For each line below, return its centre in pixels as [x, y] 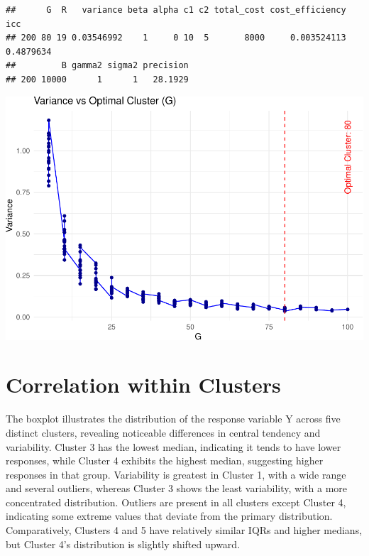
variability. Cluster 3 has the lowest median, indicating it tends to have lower [174, 446]
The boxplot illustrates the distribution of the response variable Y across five [173, 419]
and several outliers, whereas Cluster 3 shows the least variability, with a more [177, 488]
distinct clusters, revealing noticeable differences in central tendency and [163, 432]
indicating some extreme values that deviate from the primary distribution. [169, 516]
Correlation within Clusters [143, 385]
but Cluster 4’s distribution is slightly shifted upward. [123, 544]
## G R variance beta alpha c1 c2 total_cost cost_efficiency [176, 10]
